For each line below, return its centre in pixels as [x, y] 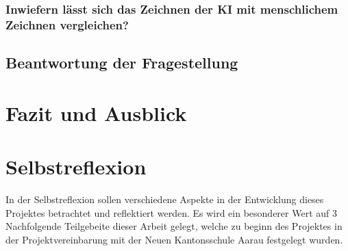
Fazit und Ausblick [96, 113]
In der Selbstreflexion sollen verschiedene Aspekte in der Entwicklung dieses [165, 199]
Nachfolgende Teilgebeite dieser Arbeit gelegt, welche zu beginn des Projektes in [174, 226]
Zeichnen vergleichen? [67, 24]
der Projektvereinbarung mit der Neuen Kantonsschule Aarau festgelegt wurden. [174, 239]
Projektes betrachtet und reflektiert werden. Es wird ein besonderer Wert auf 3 [171, 212]
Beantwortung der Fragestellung [122, 63]
